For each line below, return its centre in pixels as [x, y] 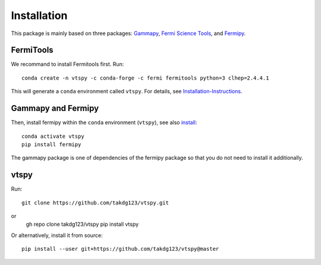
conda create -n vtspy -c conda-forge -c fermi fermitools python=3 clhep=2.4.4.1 [145, 78]
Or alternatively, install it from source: [57, 235]
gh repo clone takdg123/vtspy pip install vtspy [82, 224]
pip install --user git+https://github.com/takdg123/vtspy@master [120, 249]
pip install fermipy [51, 144]
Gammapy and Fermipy [55, 108]
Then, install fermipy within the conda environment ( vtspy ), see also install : [104, 122]
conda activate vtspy [53, 136]
